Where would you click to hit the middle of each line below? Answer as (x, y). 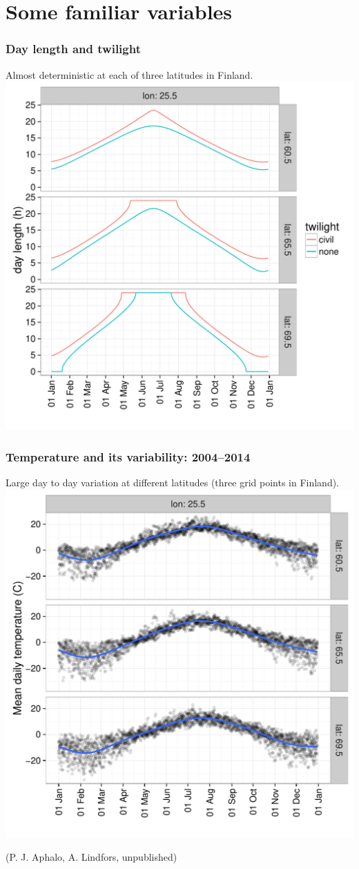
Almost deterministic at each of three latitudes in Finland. (129, 74)
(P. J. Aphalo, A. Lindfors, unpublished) (91, 857)
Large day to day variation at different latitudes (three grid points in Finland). (173, 482)
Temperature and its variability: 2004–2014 (128, 456)
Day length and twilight (73, 49)
